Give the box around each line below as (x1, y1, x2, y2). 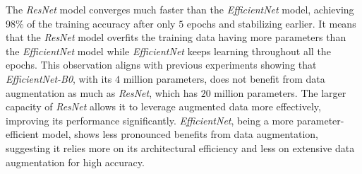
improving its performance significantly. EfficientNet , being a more (6, 112, 294, 127)
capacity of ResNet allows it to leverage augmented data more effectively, (6, 99, 321, 114)
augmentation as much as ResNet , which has (6, 85, 198, 100)
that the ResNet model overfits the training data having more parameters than (6, 30, 346, 45)
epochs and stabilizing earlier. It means (186, 16, 356, 30)
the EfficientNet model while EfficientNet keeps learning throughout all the (6, 43, 331, 58)
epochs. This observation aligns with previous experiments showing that (6, 57, 317, 72)
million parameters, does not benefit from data (123, 71, 325, 86)
